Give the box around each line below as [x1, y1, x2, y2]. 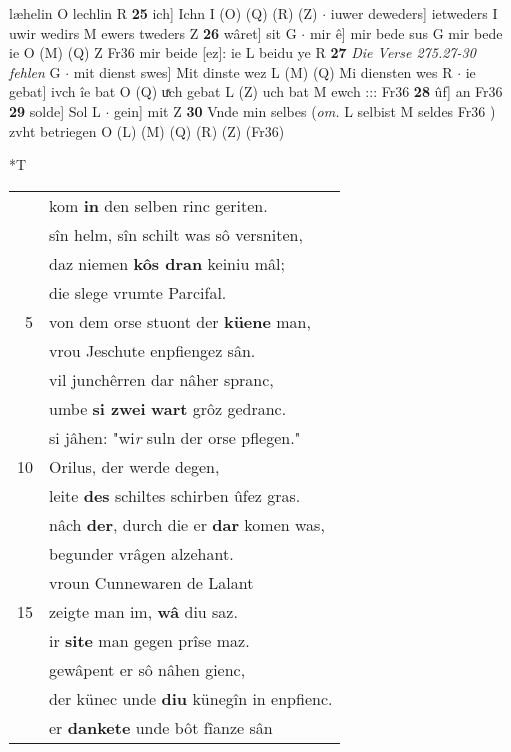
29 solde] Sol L [9, 100, 101, 121]
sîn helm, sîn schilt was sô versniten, [49, 222, 303, 246]
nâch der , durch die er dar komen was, [49, 512, 325, 536]
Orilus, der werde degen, [49, 454, 220, 478]
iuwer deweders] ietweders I [330, 3, 498, 23]
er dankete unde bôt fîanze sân [49, 715, 273, 739]
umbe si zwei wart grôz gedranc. [49, 396, 287, 420]
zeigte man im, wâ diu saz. [49, 599, 238, 623]
